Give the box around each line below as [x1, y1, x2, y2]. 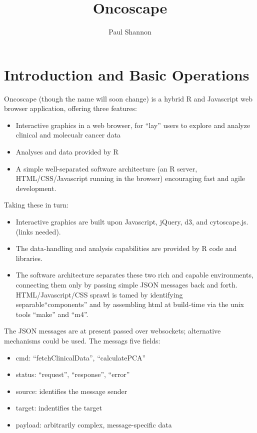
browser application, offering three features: [4, 103, 137, 113]
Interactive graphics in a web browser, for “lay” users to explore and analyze [15, 119, 250, 130]
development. [15, 182, 56, 193]
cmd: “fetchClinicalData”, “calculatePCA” [15, 352, 146, 362]
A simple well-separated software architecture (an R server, [15, 163, 197, 173]
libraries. [15, 252, 42, 263]
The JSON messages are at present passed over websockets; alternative [4, 325, 221, 336]
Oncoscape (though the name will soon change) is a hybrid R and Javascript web [4, 93, 252, 103]
